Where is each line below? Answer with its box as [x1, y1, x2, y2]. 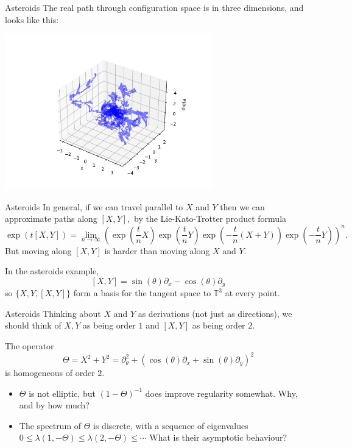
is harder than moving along [104, 244, 210, 257]
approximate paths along [5, 212, 97, 225]
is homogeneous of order [5, 366, 95, 379]
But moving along [5, 244, 72, 257]
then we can [220, 200, 265, 213]
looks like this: [5, 13, 59, 26]
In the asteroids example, [5, 265, 99, 277]
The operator [5, 340, 54, 352]
